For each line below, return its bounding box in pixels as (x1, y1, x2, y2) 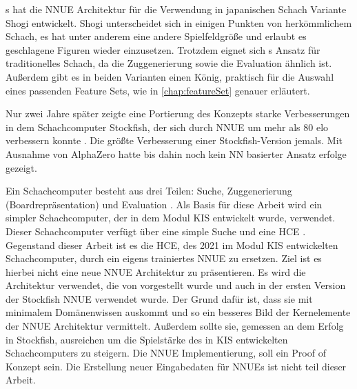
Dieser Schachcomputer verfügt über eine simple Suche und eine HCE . (6, 223, 306, 238)
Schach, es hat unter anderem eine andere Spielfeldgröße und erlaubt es (6, 29, 307, 43)
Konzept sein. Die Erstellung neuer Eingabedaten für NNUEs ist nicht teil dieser (6, 359, 347, 373)
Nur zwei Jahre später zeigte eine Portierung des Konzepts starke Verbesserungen (6, 106, 350, 121)
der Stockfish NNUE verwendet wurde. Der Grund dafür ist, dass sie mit (6, 291, 313, 306)
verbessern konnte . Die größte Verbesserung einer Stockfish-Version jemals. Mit (6, 133, 343, 148)
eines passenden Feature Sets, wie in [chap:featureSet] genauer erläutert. (6, 83, 310, 97)
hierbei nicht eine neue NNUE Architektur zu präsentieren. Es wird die (6, 264, 306, 279)
